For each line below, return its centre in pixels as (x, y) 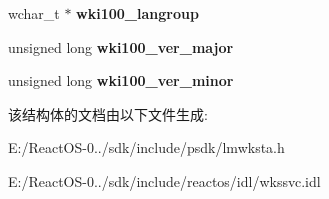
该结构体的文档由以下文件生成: (108, 113)
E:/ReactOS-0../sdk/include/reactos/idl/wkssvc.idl (164, 180)
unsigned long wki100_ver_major (121, 46)
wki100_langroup (137, 13)
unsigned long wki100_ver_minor (121, 80)
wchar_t (34, 13)
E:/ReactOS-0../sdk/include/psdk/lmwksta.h (146, 147)
